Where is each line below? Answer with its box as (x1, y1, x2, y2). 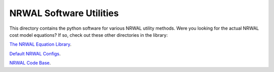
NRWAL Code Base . (9, 60, 51, 66)
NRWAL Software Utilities (9, 8, 119, 19)
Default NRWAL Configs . (9, 50, 61, 56)
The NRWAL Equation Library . (9, 41, 72, 47)
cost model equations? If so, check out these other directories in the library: (9, 32, 168, 38)
